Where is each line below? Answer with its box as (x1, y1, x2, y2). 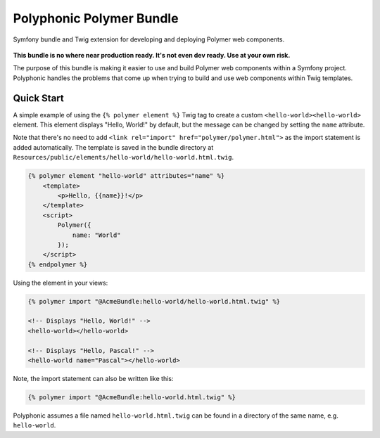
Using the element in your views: (13, 278, 108, 287)
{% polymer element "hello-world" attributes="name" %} (27, 172, 225, 180)
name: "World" (72, 231, 121, 239)
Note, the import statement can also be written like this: (13, 374, 174, 382)
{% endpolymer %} (27, 260, 88, 269)
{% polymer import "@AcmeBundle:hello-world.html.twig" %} (27, 393, 236, 401)
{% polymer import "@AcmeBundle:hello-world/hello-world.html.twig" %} (27, 297, 281, 305)
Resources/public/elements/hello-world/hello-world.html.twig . (13, 153, 234, 162)
